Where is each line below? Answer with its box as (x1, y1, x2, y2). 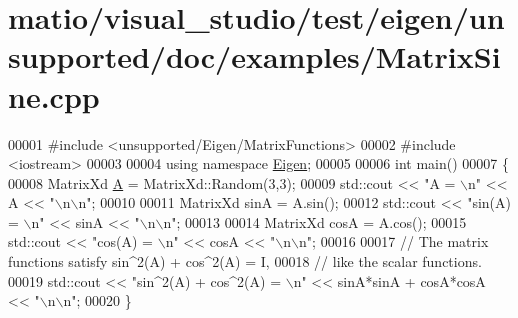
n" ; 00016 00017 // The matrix (299, 231, 489, 252)
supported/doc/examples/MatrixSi (8, 36, 501, 77)
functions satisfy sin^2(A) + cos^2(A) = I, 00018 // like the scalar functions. (8, 251, 482, 272)
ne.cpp (8, 75, 100, 116)
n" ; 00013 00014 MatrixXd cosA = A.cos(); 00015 (163, 211, 467, 232)
